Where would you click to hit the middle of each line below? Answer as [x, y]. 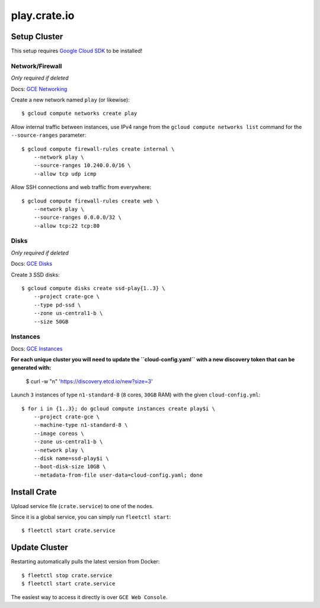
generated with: [31, 368]
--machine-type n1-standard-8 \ [81, 425]
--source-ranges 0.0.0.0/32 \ [77, 218]
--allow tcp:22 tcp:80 [67, 226]
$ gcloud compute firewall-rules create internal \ [98, 149]
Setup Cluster [37, 37]
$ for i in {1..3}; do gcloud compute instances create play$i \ [119, 408]
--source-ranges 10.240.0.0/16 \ [82, 166]
